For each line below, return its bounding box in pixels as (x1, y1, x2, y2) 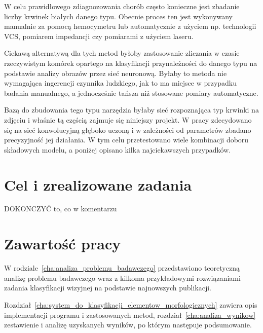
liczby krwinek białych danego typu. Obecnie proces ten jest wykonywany (4, 11, 233, 21)
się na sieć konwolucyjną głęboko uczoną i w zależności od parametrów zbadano (4, 124, 251, 135)
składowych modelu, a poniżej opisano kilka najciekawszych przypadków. (4, 144, 231, 155)
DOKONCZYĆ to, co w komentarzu (4, 203, 117, 214)
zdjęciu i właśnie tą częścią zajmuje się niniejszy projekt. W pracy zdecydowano (4, 114, 252, 125)
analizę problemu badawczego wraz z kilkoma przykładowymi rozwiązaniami (4, 272, 241, 283)
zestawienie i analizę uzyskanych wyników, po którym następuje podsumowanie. (4, 319, 252, 330)
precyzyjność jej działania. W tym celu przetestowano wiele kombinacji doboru (4, 134, 249, 145)
